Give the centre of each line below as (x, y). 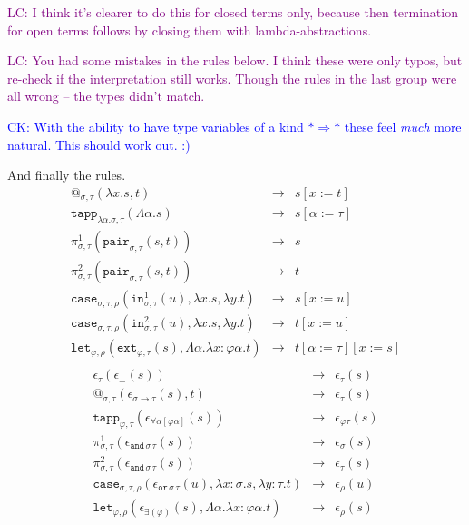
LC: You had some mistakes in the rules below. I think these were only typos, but (235, 60)
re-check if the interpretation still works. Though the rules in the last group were (232, 78)
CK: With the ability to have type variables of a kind (156, 126)
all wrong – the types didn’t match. (106, 96)
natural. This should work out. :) (99, 144)
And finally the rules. (67, 175)
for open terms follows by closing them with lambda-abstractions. (190, 30)
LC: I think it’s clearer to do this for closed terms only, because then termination (233, 12)
